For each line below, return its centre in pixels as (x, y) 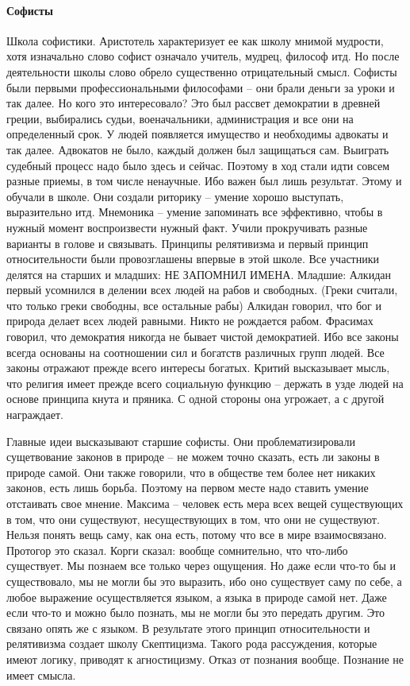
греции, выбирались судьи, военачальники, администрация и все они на (180, 118)
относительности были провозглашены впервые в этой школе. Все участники (193, 259)
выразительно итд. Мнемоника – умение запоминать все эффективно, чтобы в (195, 212)
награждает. (35, 415)
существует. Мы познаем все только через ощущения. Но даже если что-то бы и (201, 566)
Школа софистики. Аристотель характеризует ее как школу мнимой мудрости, (195, 40)
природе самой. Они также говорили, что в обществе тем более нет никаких (191, 472)
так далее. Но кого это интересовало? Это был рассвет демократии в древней (194, 103)
